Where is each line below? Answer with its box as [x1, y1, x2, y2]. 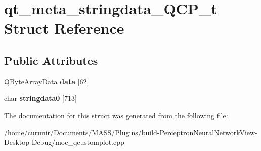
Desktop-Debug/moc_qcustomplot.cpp [4, 137, 124, 147]
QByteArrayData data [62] [4, 76, 89, 86]
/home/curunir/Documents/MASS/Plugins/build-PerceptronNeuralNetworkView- [4, 127, 257, 137]
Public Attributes [4, 52, 98, 68]
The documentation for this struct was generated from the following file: [4, 110, 228, 120]
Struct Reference [4, 18, 124, 38]
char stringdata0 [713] [4, 93, 77, 104]
